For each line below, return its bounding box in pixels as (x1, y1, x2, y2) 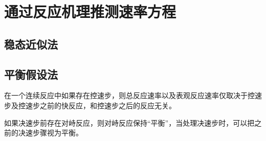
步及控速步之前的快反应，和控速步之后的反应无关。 (4, 100, 176, 110)
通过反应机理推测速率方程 (4, 1, 176, 22)
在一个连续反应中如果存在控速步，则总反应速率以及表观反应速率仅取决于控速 (4, 90, 262, 101)
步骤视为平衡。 (32, 127, 83, 138)
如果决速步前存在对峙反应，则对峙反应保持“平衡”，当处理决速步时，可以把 (4, 117, 255, 128)
